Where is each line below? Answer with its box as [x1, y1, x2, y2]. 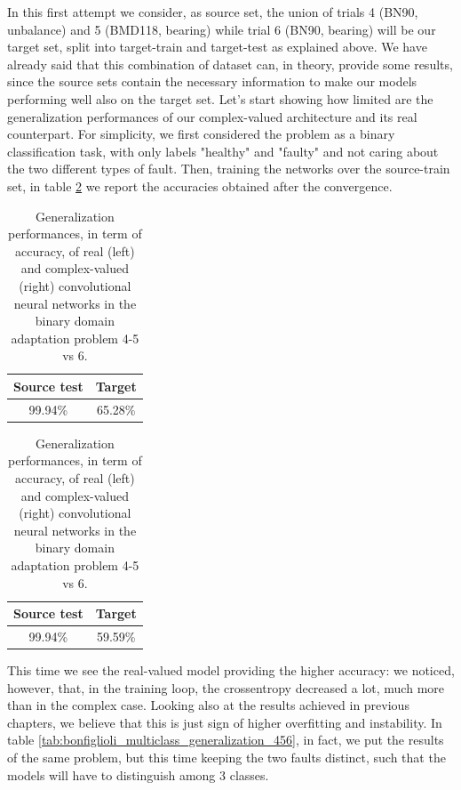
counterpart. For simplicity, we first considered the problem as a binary [7, 125, 395, 143]
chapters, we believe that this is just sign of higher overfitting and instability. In [7, 713, 442, 731]
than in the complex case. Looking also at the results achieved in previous [7, 696, 409, 714]
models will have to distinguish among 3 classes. [7, 765, 269, 784]
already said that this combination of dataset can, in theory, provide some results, [7, 54, 453, 73]
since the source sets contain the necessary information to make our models [7, 72, 417, 91]
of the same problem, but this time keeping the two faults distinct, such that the [7, 748, 446, 767]
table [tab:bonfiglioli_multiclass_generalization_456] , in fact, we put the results [7, 730, 444, 749]
